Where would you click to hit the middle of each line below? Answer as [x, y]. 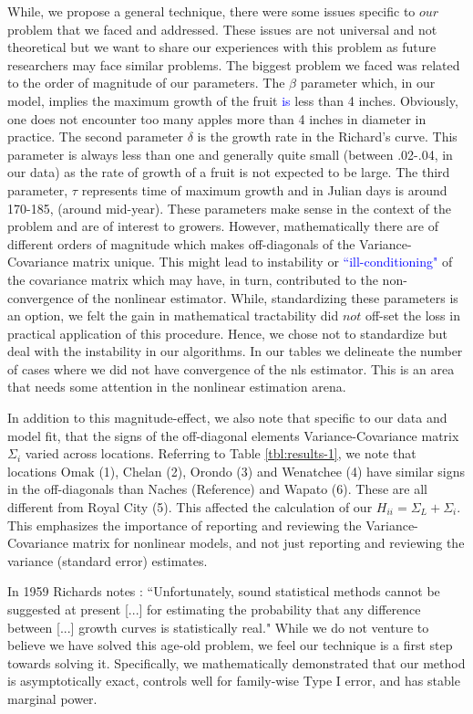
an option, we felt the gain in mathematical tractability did [173, 315]
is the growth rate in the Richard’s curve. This [327, 136]
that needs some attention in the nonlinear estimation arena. [177, 387]
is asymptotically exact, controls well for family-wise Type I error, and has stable [234, 681]
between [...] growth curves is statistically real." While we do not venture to [218, 627]
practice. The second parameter [96, 136]
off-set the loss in [412, 315]
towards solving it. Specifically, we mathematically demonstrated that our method [236, 662]
